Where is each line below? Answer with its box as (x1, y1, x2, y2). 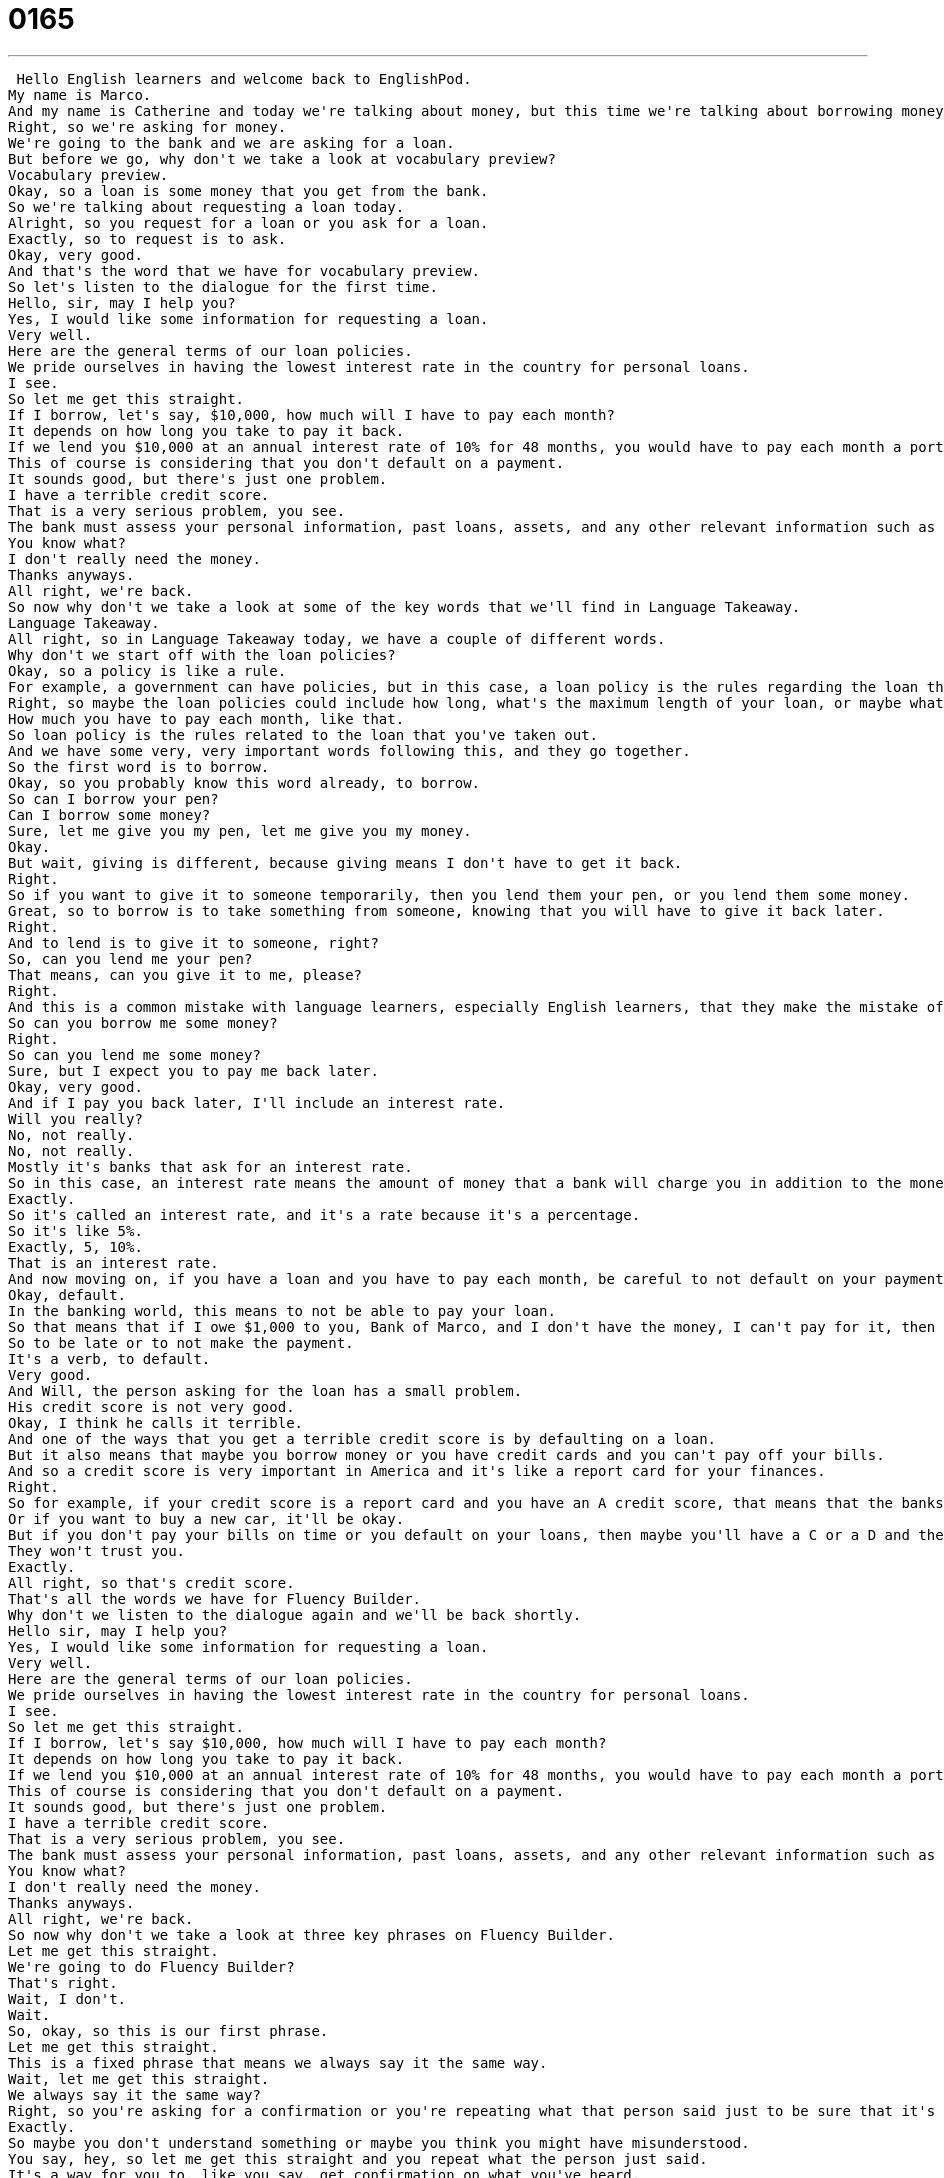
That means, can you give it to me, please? (8, 966, 363, 983)
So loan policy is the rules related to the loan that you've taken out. (8, 726, 599, 743)
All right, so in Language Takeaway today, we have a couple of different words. (8, 630, 666, 647)
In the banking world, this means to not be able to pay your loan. (8, 1302, 556, 1319)
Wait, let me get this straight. (8, 2070, 270, 2087)
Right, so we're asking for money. (8, 118, 287, 135)
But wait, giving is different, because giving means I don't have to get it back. (8, 854, 683, 871)
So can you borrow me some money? (8, 1014, 278, 1031)
